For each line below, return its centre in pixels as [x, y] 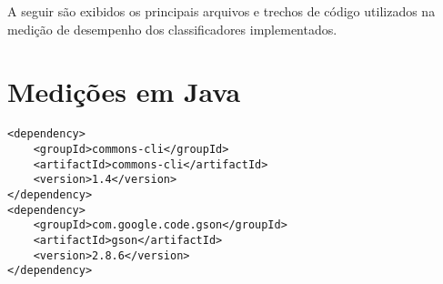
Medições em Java [124, 91]
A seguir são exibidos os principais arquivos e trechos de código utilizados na [221, 11]
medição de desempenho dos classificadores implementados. [172, 29]
